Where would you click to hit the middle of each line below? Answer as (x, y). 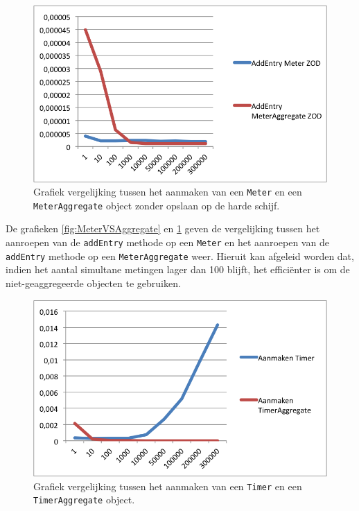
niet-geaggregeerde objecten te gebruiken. (93, 283)
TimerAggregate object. (84, 500)
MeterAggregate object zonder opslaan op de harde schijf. (157, 205)
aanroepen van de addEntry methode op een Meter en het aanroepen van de (167, 242)
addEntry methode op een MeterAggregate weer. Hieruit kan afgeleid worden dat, (180, 255)
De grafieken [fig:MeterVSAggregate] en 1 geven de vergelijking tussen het (163, 228)
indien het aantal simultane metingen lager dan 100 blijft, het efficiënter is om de (178, 269)
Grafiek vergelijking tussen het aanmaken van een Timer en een (168, 486)
